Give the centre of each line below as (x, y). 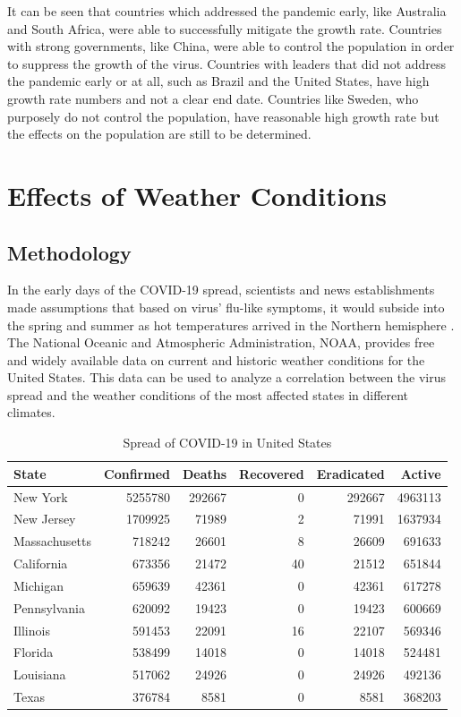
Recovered (272, 473)
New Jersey (45, 519)
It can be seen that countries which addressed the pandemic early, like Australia (227, 11)
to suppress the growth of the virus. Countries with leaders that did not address (227, 63)
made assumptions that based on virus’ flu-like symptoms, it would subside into (226, 307)
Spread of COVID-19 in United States (227, 443)
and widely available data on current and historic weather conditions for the (216, 359)
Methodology (69, 252)
